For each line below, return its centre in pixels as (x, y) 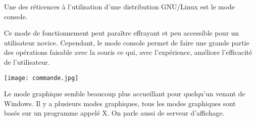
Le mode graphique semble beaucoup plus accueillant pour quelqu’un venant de (125, 94)
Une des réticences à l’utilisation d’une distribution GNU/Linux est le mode (119, 6)
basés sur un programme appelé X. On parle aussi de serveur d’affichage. (114, 113)
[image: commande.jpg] (41, 78)
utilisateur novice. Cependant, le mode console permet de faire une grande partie (127, 42)
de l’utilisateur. (27, 61)
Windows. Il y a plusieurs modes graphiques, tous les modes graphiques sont (120, 103)
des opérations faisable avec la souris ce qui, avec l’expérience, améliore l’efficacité (128, 52)
